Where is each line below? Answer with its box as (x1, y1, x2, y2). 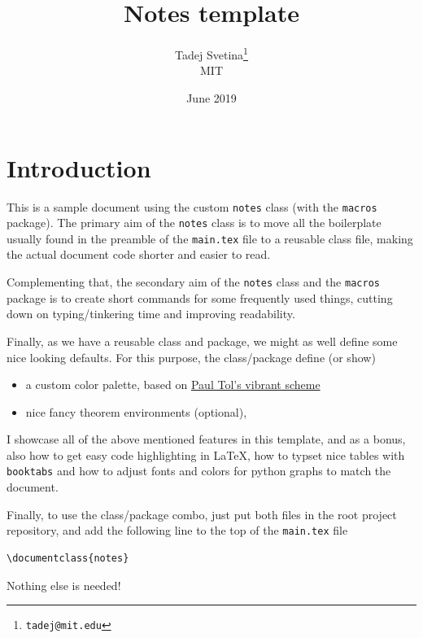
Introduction (7, 151, 151, 184)
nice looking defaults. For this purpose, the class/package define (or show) (7, 348, 376, 365)
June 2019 (186, 89, 237, 106)
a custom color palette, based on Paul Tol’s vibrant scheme (25, 376, 321, 393)
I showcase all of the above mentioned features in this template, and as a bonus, (7, 430, 406, 448)
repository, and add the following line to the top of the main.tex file (7, 522, 348, 539)
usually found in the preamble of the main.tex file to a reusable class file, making (7, 229, 413, 247)
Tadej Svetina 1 (175, 44, 248, 63)
